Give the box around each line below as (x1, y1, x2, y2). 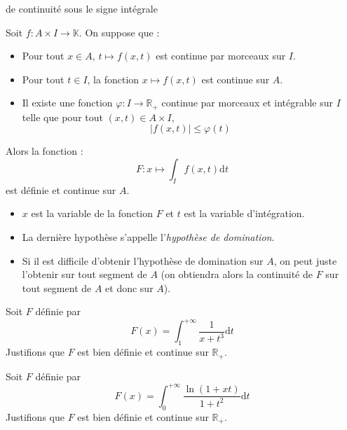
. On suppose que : (79, 25, 160, 39)
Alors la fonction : (6, 144, 83, 158)
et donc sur (105, 280, 154, 295)
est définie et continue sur (6, 182, 116, 197)
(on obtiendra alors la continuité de (161, 267, 313, 282)
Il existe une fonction (22, 95, 113, 110)
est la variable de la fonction (31, 206, 154, 221)
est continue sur (201, 71, 270, 86)
